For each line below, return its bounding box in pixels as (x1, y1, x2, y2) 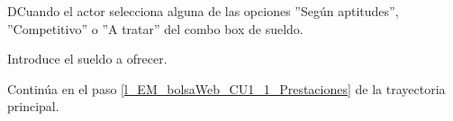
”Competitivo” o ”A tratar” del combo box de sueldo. (7, 19, 304, 38)
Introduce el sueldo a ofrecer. (7, 49, 168, 68)
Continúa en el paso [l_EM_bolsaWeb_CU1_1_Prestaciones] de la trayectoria (7, 79, 446, 98)
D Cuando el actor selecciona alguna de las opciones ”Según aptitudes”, (7, 2, 399, 20)
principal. (7, 97, 59, 116)
